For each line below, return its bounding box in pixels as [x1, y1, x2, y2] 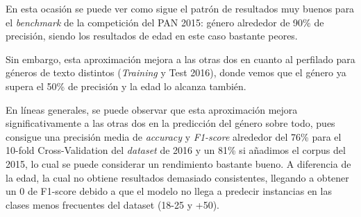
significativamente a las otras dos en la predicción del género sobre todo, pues [6, 116, 335, 130]
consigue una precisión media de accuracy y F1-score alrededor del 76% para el [6, 129, 342, 144]
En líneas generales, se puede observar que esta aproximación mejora [6, 102, 298, 116]
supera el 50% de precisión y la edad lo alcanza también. [6, 78, 246, 93]
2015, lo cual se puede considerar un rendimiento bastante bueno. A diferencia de [6, 156, 351, 171]
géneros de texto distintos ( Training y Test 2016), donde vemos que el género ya [6, 65, 346, 80]
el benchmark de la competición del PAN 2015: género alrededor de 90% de [6, 15, 324, 29]
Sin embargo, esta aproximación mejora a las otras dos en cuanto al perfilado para [6, 51, 355, 66]
